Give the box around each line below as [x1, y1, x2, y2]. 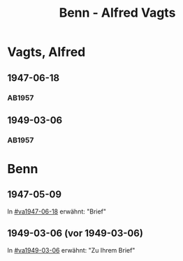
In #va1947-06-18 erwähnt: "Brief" [7, 207, 107, 216]
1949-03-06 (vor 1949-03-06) [7, 228, 143, 239]
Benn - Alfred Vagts [59, 5, 176, 21]
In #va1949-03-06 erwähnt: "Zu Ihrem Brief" [7, 246, 136, 254]
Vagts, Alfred [7, 44, 86, 60]
